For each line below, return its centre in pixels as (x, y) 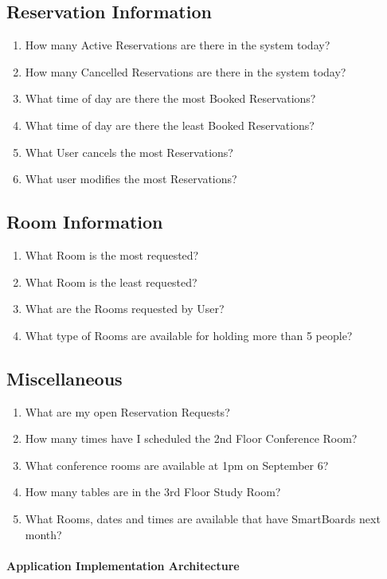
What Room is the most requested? (112, 254)
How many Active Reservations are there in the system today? (178, 45)
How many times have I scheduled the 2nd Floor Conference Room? (191, 438)
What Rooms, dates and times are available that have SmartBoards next (203, 518)
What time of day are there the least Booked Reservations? (170, 125)
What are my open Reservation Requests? (127, 411)
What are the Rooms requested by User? (125, 309)
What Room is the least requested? (111, 282)
